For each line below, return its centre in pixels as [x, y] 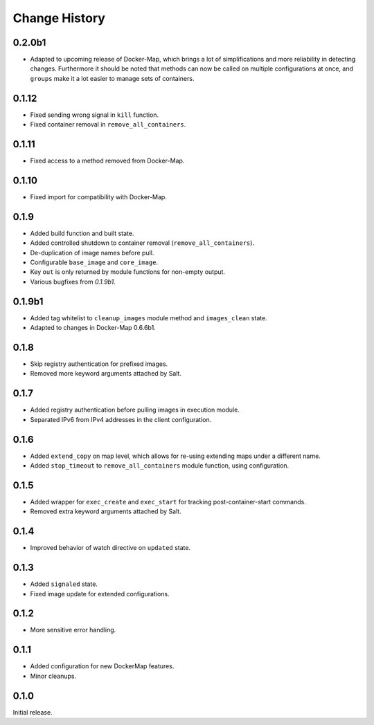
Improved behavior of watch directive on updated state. [110, 548]
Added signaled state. [64, 584]
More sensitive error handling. [73, 630]
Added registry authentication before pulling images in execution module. [135, 410]
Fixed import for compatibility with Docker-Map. [99, 196]
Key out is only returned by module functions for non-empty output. [127, 272]
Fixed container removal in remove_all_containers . [108, 125]
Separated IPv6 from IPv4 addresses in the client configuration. [121, 419]
